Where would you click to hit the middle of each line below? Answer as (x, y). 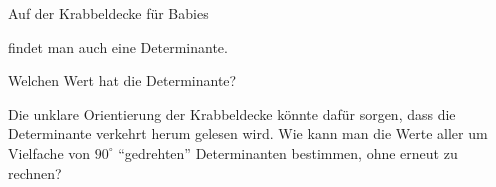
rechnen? (35, 172)
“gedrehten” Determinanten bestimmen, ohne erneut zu (288, 152)
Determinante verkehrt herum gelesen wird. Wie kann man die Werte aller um (248, 133)
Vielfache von (49, 152)
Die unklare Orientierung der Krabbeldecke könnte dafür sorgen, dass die (232, 113)
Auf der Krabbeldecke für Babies (108, 13)
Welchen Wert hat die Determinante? (122, 80)
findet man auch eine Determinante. (118, 46)
